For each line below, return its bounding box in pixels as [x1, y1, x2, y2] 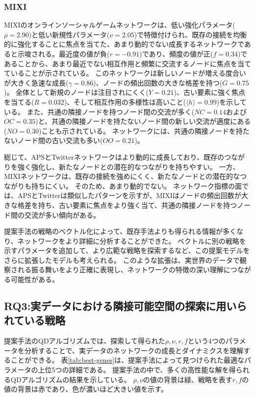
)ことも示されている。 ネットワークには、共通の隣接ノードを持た [38, 125, 250, 136]
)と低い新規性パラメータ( [28, 29, 110, 39]
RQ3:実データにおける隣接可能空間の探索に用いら [4, 298, 247, 313]
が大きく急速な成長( [4, 77, 69, 87]
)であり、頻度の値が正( [139, 49, 213, 58]
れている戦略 [4, 312, 66, 328]
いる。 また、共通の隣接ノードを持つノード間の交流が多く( [4, 106, 195, 116]
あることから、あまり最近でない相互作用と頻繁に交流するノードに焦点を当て [4, 58, 251, 68]
